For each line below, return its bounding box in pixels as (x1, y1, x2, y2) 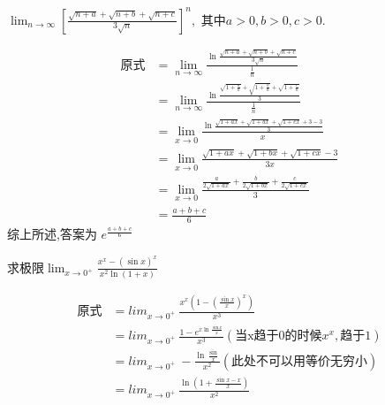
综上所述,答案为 (7, 225, 97, 243)
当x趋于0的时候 (235, 330, 322, 343)
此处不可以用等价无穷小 (230, 355, 367, 368)
